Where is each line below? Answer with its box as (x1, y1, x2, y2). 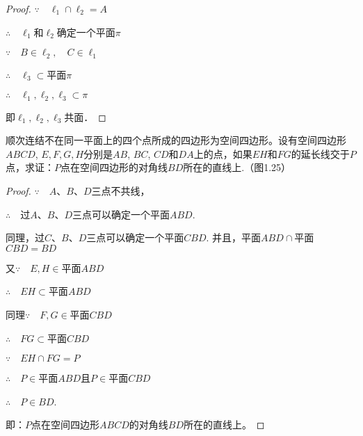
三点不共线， (91, 184, 150, 198)
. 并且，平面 (206, 230, 261, 245)
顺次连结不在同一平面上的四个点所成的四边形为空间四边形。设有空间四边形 (6, 133, 346, 147)
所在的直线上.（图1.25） (183, 160, 291, 175)
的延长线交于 (291, 146, 350, 161)
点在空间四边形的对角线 (60, 160, 168, 175)
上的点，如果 (193, 146, 252, 161)
